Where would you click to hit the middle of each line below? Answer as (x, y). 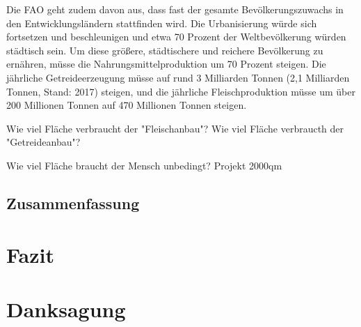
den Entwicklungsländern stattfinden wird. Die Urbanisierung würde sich (162, 23)
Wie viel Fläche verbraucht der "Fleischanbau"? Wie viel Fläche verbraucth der (175, 128)
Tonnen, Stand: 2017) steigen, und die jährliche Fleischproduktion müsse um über (181, 91)
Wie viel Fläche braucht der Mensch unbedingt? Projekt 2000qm (144, 165)
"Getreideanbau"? (43, 142)
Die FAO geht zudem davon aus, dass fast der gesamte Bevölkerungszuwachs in (175, 9)
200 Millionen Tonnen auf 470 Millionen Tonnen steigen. (127, 105)
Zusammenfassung (73, 203)
